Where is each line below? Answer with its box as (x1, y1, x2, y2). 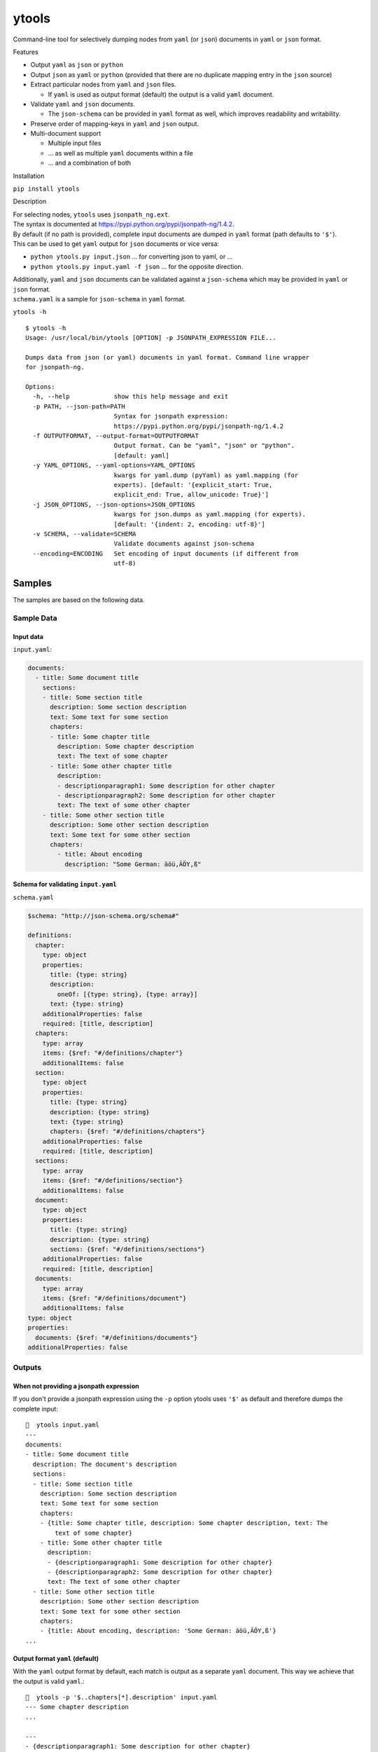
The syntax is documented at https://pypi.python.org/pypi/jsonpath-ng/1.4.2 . (13, 220, 234, 228)
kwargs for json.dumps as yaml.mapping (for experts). (113, 510, 306, 519)
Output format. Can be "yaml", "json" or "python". (113, 442, 295, 450)
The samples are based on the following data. (13, 596, 145, 604)
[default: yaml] (113, 451, 169, 459)
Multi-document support (30, 130, 101, 138)
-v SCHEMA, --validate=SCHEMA (32, 530, 136, 538)
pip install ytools (13, 185, 80, 193)
